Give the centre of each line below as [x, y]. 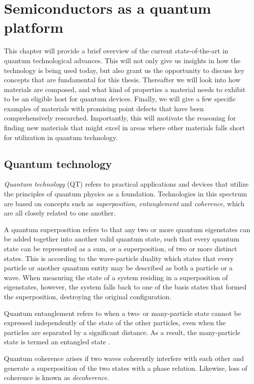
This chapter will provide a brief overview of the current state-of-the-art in [116, 51]
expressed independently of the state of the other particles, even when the [115, 323]
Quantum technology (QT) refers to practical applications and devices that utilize [126, 184]
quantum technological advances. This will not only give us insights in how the [122, 60]
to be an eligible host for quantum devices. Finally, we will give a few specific [120, 99]
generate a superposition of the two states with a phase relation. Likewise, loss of [126, 368]
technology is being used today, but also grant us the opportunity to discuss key [124, 70]
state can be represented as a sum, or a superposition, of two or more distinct [121, 249]
